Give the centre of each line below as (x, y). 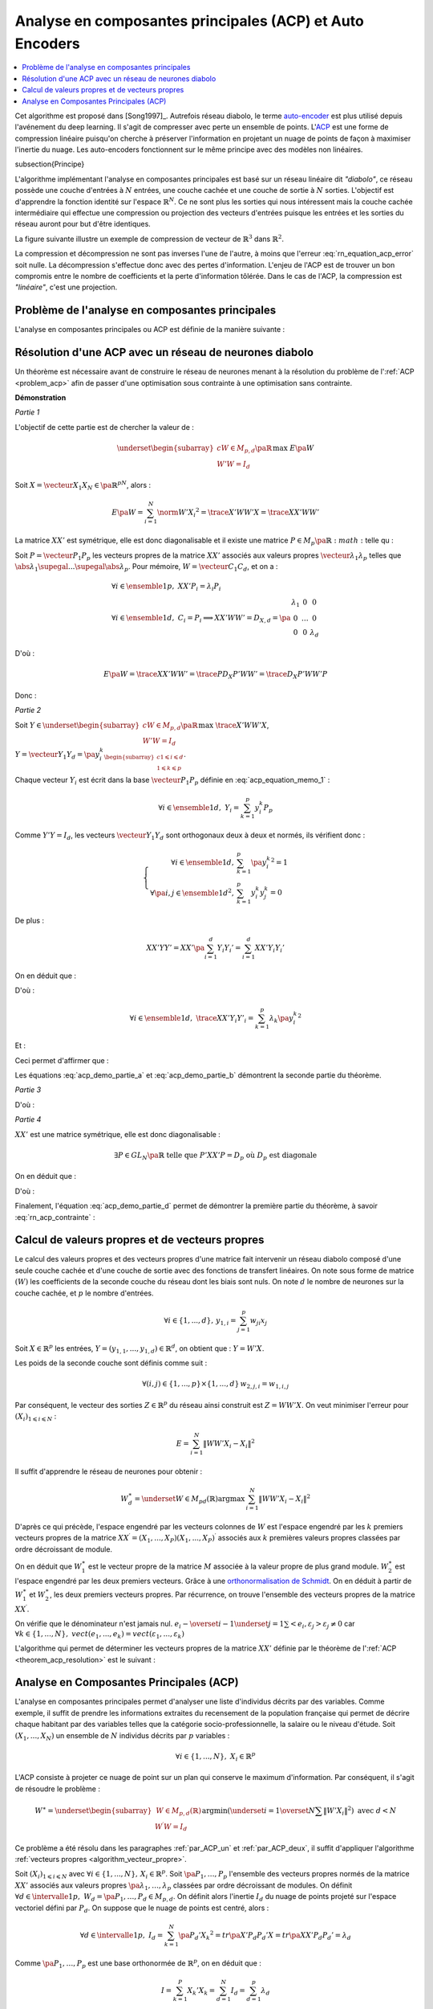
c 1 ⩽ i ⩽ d (170, 757)
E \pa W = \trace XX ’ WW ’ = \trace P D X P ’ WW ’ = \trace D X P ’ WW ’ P (215, 675)
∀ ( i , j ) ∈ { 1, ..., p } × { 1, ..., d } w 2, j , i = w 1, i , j (215, 1385)
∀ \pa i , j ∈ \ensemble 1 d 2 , (192, 892)
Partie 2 (28, 710)
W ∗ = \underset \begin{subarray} (93, 1810)
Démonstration (40, 397)
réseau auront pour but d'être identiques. (83, 224)
